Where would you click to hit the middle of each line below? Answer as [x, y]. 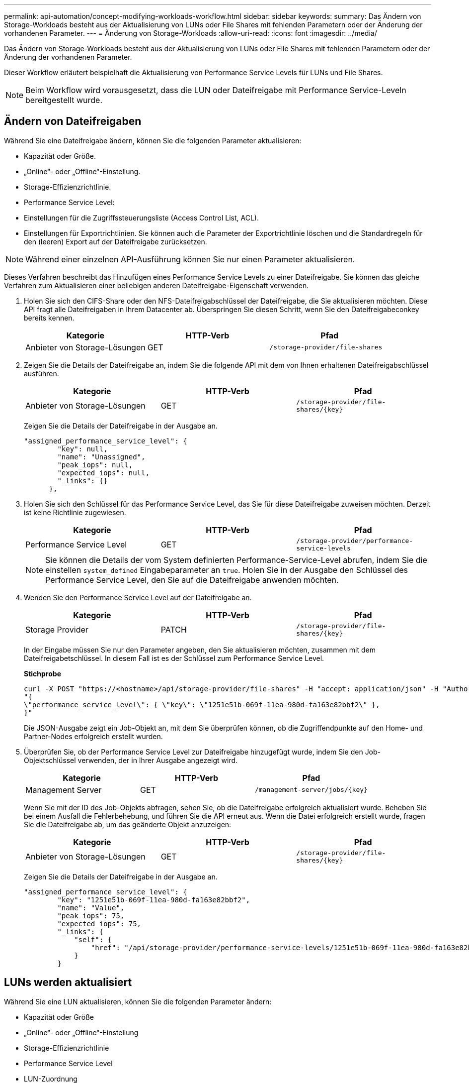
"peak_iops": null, [95, 465]
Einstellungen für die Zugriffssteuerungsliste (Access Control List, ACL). [141, 217]
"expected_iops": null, [103, 473]
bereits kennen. [49, 318]
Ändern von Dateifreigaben [73, 121]
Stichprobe [42, 673]
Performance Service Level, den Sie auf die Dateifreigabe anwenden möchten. [192, 580]
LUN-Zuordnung [51, 1079]
